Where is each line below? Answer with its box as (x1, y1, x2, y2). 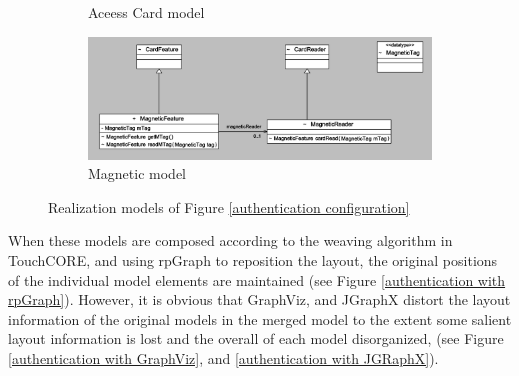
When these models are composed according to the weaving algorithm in (8, 230, 453, 251)
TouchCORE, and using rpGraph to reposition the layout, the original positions (8, 249, 498, 270)
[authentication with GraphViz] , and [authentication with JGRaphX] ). (8, 347, 439, 368)
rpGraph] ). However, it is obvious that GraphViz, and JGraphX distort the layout (8, 289, 511, 310)
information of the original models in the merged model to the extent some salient (8, 308, 512, 329)
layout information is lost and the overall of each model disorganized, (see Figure (8, 328, 504, 349)
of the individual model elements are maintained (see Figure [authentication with (8, 269, 506, 290)
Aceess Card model (88, 2, 205, 22)
